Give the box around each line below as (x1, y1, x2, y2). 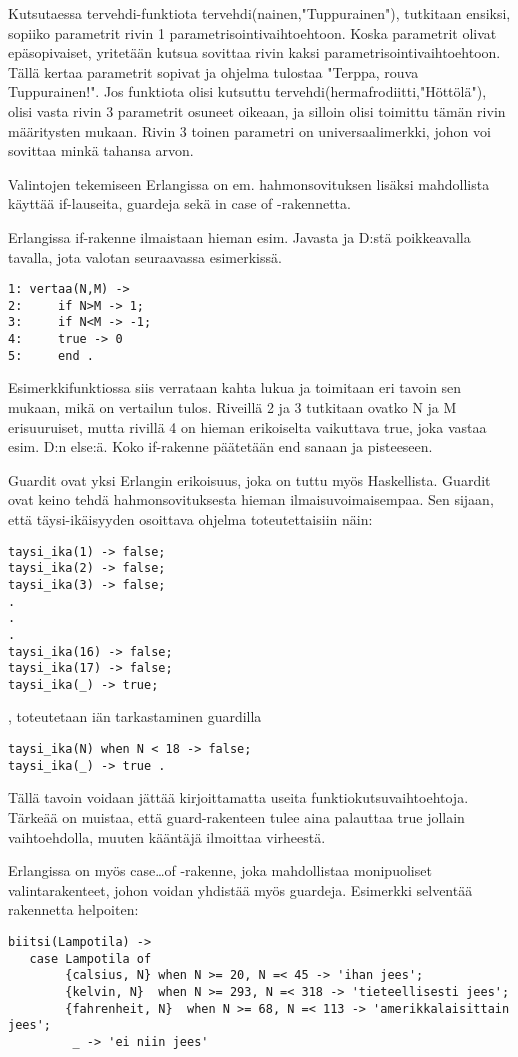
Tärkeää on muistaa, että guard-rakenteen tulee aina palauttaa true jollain (8, 806, 465, 827)
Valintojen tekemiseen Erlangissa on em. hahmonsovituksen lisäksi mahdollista (8, 173, 490, 194)
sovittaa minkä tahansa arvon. (8, 140, 194, 161)
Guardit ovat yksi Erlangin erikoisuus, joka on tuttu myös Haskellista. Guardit (8, 469, 491, 490)
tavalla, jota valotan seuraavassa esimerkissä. (8, 246, 282, 267)
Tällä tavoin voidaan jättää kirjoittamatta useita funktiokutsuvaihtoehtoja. (8, 787, 469, 808)
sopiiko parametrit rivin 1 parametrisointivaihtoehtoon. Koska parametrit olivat (8, 22, 497, 43)
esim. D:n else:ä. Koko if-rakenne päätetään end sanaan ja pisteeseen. (8, 436, 433, 457)
